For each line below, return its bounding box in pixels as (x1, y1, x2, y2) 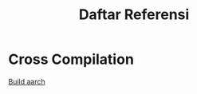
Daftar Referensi (78, 6, 190, 24)
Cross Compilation (8, 50, 134, 69)
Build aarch (8, 76, 45, 86)
